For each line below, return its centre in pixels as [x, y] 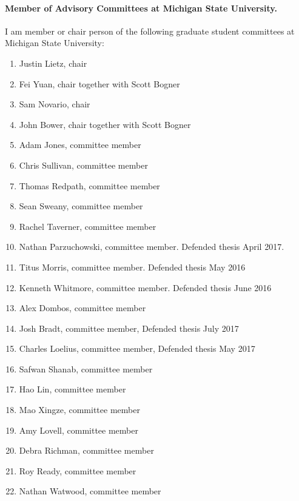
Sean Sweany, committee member [81, 206]
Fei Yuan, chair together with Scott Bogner [99, 83]
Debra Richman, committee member [86, 450]
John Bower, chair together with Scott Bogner [105, 124]
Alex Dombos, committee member [82, 308]
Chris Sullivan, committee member [83, 165]
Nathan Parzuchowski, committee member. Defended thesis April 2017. [152, 247]
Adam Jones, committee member [80, 145]
